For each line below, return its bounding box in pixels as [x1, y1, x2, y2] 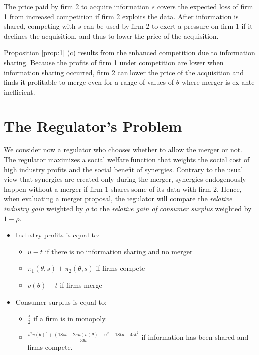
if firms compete [96, 263, 145, 273]
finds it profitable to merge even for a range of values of [4, 77, 174, 87]
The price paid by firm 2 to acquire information [4, 1, 149, 11]
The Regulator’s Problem [4, 116, 182, 136]
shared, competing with [4, 21, 76, 31]
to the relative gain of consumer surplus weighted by [91, 203, 252, 214]
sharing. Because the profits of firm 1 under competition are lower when [4, 57, 224, 67]
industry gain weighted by [4, 203, 83, 214]
